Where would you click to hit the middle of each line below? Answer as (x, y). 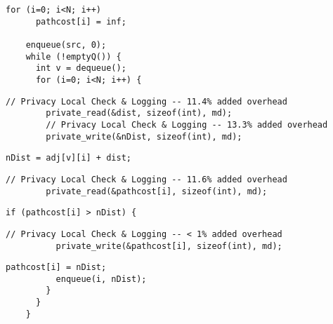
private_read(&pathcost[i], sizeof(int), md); (157, 191)
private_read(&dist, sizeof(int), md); (139, 113)
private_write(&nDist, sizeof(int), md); (144, 136)
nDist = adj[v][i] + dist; (68, 158)
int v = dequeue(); (81, 68)
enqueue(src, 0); (66, 45)
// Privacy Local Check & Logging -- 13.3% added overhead (187, 124)
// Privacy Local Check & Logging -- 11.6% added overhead (146, 179)
